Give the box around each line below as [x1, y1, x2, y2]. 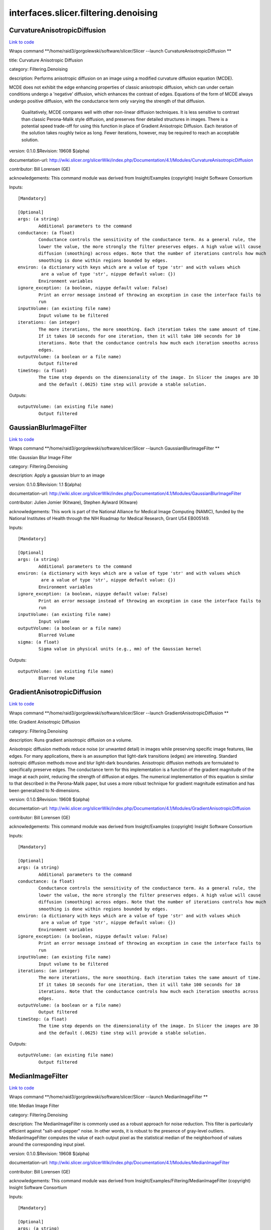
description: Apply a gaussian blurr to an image [9, 472, 105, 478]
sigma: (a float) [18, 639, 59, 645]
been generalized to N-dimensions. [9, 787, 81, 793]
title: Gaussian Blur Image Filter [9, 454, 72, 460]
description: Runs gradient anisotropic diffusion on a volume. [9, 737, 133, 743]
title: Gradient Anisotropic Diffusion [9, 719, 81, 725]
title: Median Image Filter [9, 1103, 59, 1109]
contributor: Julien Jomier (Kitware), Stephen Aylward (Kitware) [9, 499, 138, 505]
